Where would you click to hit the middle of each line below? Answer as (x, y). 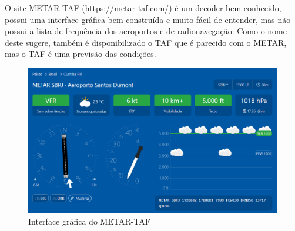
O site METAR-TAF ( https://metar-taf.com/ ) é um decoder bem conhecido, (143, 8)
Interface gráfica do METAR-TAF (89, 221)
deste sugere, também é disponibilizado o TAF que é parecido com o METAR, (146, 42)
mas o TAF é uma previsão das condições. (81, 54)
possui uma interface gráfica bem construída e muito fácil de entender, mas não (148, 19)
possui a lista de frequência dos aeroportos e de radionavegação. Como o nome (146, 31)
